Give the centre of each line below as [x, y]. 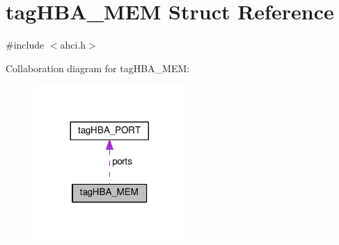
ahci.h [73, 45]
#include [25, 45]
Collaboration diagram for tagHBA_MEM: [98, 68]
